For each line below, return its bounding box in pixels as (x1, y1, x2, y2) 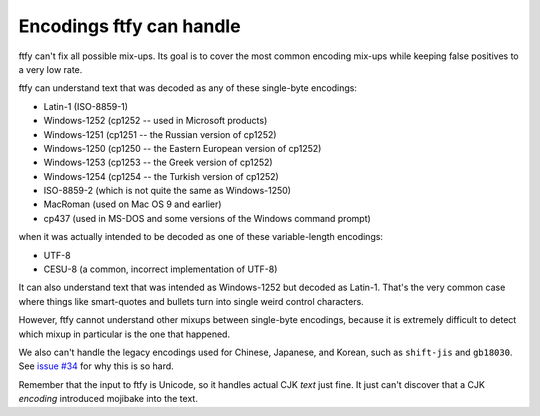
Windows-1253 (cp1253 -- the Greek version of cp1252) (43, 156, 274, 169)
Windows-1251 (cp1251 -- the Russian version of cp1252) (43, 128, 277, 140)
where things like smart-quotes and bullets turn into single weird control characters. (18, 295, 364, 307)
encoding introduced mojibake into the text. (18, 393, 199, 405)
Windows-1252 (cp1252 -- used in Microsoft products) (43, 115, 268, 127)
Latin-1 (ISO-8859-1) (43, 100, 129, 112)
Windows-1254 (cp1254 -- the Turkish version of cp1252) (43, 170, 279, 182)
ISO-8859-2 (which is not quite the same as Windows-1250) (43, 185, 292, 197)
